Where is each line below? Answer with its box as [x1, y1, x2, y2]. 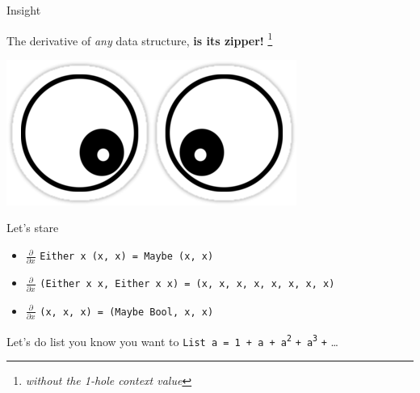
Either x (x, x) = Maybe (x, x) [40, 251, 214, 263]
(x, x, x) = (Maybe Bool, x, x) [40, 306, 214, 318]
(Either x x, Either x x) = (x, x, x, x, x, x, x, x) [40, 278, 335, 290]
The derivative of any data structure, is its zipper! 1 [6, 29, 273, 49]
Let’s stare [6, 219, 59, 236]
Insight [6, 2, 41, 18]
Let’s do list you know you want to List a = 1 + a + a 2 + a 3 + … [6, 332, 338, 349]
